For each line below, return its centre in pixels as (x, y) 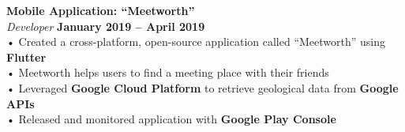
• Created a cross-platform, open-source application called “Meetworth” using (196, 41)
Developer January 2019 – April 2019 (106, 26)
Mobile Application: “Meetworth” (101, 10)
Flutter (26, 57)
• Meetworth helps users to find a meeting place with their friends (168, 72)
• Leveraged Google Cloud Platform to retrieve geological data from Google (202, 87)
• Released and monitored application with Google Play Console (171, 119)
